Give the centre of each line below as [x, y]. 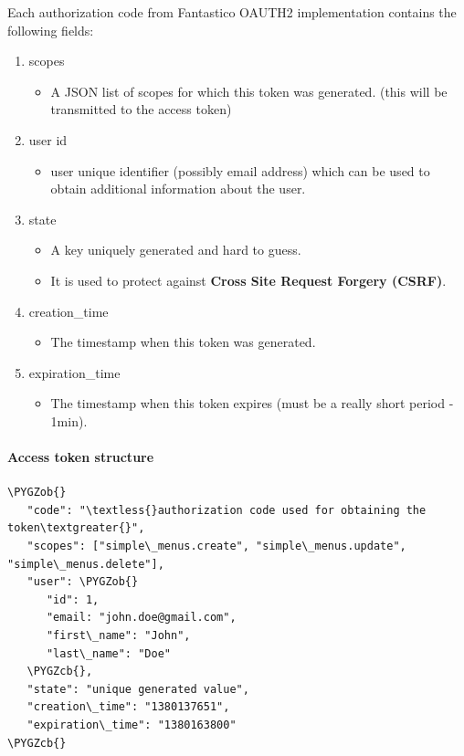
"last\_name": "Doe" [108, 653]
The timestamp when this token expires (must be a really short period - [252, 403]
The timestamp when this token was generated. [183, 342]
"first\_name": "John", [118, 636]
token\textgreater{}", [76, 528]
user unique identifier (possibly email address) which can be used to [240, 170]
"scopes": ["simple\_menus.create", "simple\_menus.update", [216, 546]
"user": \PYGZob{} [83, 582]
